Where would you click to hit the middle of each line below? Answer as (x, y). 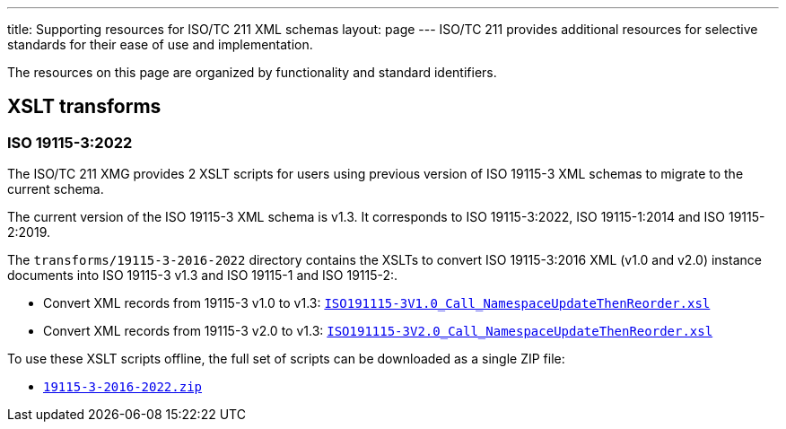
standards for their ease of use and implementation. (160, 44)
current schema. (56, 189)
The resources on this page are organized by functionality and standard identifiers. (252, 72)
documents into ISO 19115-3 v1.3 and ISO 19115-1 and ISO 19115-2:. (203, 276)
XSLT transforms (84, 107)
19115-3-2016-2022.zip (123, 387)
